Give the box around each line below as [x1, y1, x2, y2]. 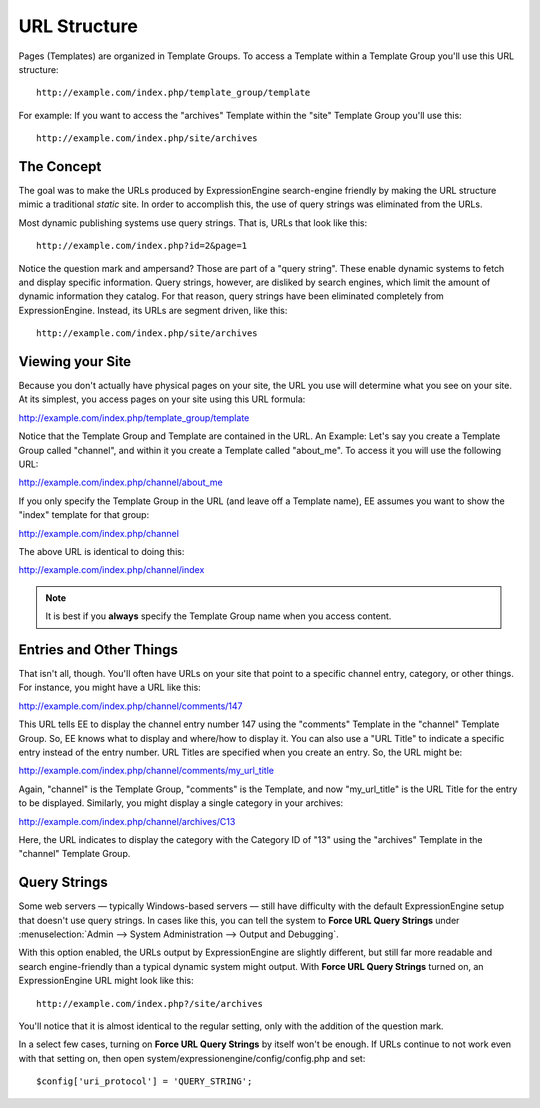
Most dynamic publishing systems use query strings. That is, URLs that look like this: [18, 216, 368, 229]
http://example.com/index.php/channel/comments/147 [18, 700, 244, 712]
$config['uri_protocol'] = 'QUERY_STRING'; [36, 1076, 253, 1087]
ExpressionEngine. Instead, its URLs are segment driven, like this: [18, 304, 288, 316]
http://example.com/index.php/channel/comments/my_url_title [18, 765, 275, 777]
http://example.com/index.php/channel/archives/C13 [18, 815, 236, 827]
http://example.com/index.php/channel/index [18, 564, 205, 576]
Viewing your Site [18, 353, 132, 370]
